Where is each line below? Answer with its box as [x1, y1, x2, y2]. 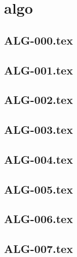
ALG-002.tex [4, 92, 73, 107]
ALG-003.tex [4, 122, 73, 137]
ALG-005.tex [4, 181, 73, 197]
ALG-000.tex [4, 32, 73, 48]
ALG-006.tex [4, 211, 73, 227]
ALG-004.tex [4, 151, 73, 167]
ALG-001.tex [4, 62, 73, 78]
